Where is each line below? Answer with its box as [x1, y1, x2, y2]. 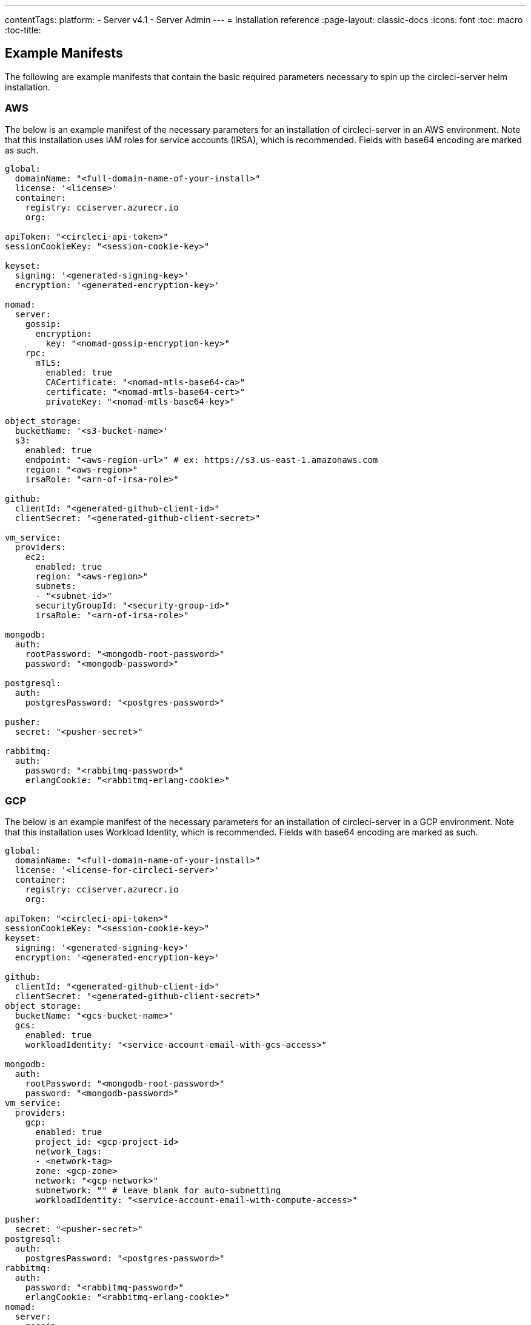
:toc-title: [5, 25, 41, 35]
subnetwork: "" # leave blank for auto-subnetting [35, 1185, 281, 1196]
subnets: [35, 581, 77, 591]
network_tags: [35, 1147, 102, 1157]
